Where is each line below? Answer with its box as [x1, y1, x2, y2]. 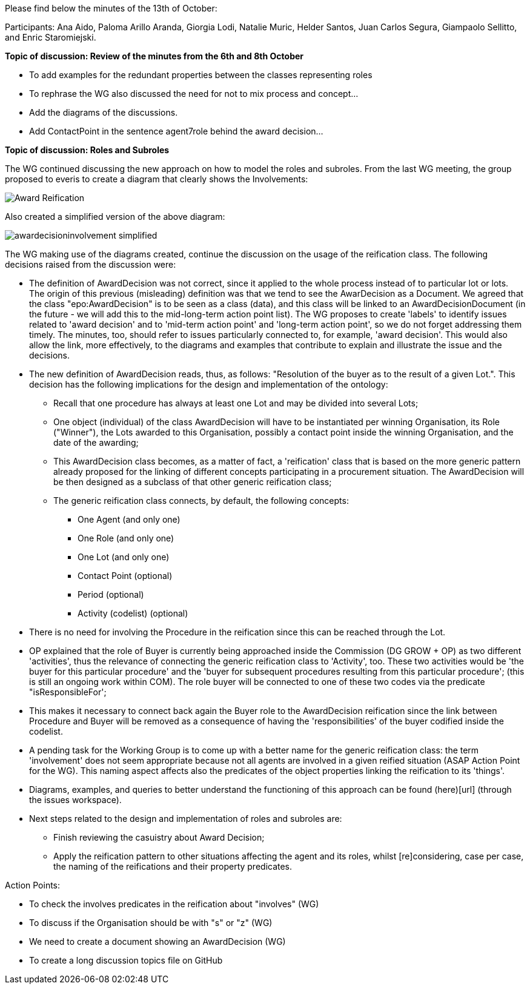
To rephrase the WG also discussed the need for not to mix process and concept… [29, 88, 359, 99]
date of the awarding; [53, 437, 139, 448]
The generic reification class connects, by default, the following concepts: [53, 495, 349, 506]
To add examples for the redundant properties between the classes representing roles [29, 70, 373, 80]
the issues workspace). [29, 795, 122, 805]
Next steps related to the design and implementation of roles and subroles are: [29, 813, 342, 824]
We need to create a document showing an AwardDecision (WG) [29, 936, 286, 947]
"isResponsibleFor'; [29, 687, 107, 697]
